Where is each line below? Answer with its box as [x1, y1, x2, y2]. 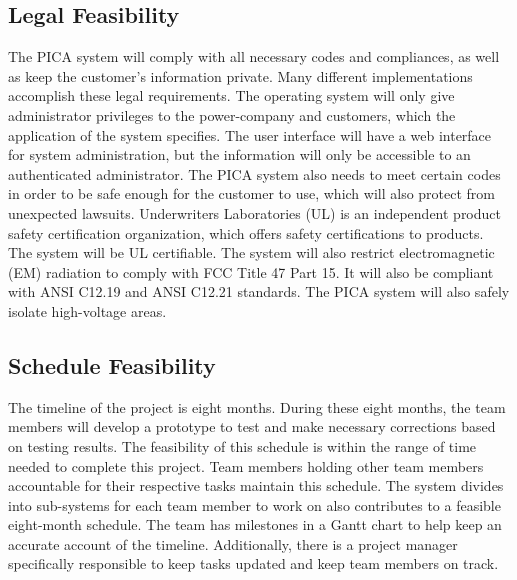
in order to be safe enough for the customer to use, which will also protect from [8, 183, 496, 204]
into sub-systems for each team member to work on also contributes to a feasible [8, 494, 501, 515]
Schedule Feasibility [8, 349, 216, 380]
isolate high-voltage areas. [8, 300, 167, 321]
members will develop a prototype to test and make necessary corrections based [8, 416, 496, 437]
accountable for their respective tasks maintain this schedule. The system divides [8, 475, 504, 496]
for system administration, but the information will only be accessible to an [8, 144, 471, 165]
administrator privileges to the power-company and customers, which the [8, 104, 456, 125]
